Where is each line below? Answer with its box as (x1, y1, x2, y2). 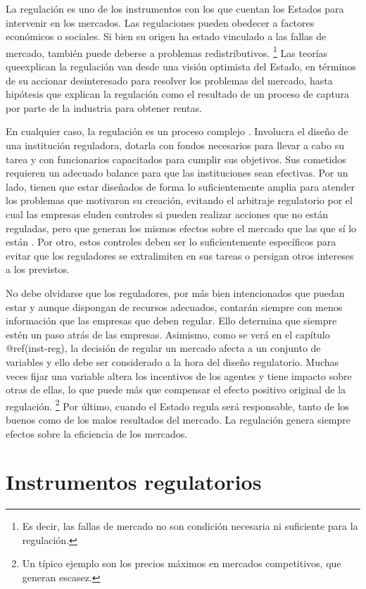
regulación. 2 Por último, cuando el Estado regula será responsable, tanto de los (6, 396, 349, 413)
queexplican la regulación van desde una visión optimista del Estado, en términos (6, 59, 356, 74)
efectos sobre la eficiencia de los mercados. (6, 426, 188, 441)
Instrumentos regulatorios (6, 467, 262, 496)
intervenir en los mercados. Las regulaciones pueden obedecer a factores (6, 15, 315, 30)
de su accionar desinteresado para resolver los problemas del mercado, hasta (6, 72, 333, 87)
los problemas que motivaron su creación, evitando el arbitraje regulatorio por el (6, 193, 353, 208)
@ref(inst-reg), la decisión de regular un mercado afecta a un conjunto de (6, 341, 321, 355)
